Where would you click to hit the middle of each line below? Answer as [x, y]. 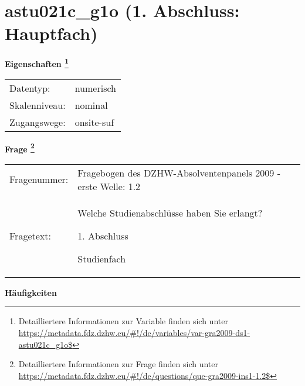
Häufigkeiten [31, 292]
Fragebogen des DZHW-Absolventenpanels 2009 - [179, 172]
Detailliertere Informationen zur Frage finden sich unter [118, 364]
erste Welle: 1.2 [109, 186]
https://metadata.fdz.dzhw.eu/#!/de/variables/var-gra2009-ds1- [134, 332]
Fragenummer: [39, 179]
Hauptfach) [51, 33]
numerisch [95, 88]
